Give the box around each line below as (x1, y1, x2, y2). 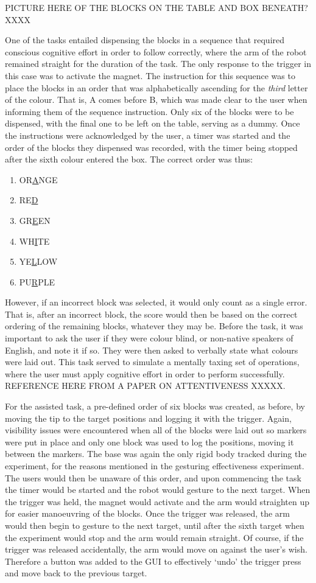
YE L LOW (19, 255, 58, 268)
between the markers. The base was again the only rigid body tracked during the (5, 447, 307, 460)
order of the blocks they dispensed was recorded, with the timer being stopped (5, 141, 298, 153)
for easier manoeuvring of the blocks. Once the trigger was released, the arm (5, 507, 290, 520)
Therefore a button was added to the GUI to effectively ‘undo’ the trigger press (5, 554, 301, 567)
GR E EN (19, 214, 51, 226)
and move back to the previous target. (5, 567, 147, 579)
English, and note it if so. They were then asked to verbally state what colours (5, 343, 298, 356)
